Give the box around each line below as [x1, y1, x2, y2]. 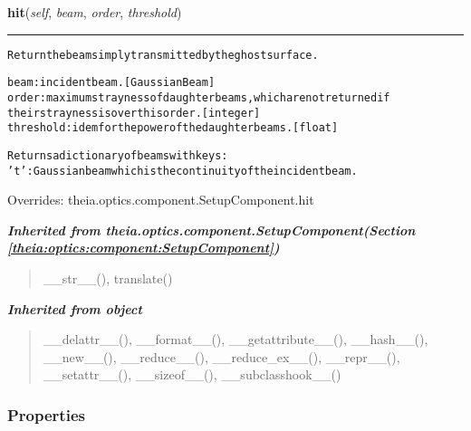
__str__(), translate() [43, 268, 173, 287]
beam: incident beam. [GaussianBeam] [7, 76, 216, 90]
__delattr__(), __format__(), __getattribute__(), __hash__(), [43, 330, 428, 349]
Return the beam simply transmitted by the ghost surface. [7, 48, 319, 62]
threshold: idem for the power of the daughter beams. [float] [7, 121, 339, 135]
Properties [7, 403, 85, 426]
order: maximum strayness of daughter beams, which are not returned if [7, 91, 390, 104]
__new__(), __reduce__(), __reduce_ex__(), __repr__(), [43, 347, 400, 366]
